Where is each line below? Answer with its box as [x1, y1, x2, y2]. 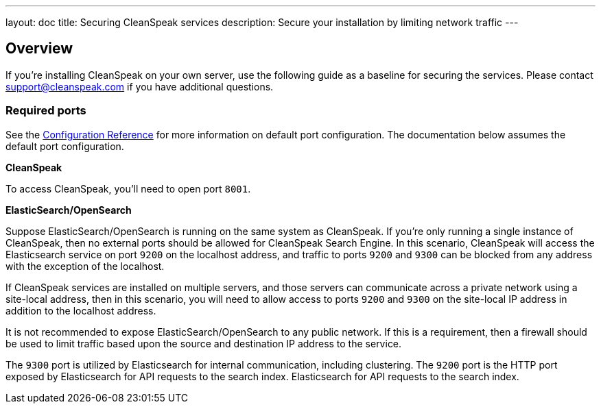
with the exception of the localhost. [5, 260, 165, 272]
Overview [5, 40, 73, 58]
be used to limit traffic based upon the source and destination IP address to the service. [5, 337, 402, 349]
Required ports [5, 103, 86, 118]
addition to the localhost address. [5, 304, 156, 317]
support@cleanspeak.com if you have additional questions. [5, 80, 274, 92]
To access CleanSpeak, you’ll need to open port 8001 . [5, 182, 251, 195]
